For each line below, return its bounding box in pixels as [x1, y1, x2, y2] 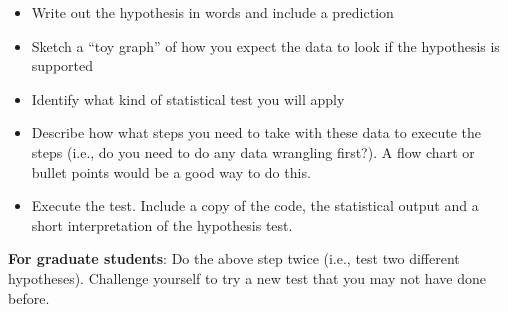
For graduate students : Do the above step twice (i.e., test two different [8, 248, 460, 269]
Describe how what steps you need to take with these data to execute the [31, 122, 482, 143]
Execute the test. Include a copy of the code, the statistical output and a [31, 195, 479, 216]
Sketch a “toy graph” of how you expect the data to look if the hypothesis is [31, 35, 500, 56]
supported [31, 55, 93, 76]
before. [8, 287, 50, 308]
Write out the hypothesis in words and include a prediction [31, 2, 394, 22]
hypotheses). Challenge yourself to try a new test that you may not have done [8, 267, 486, 288]
